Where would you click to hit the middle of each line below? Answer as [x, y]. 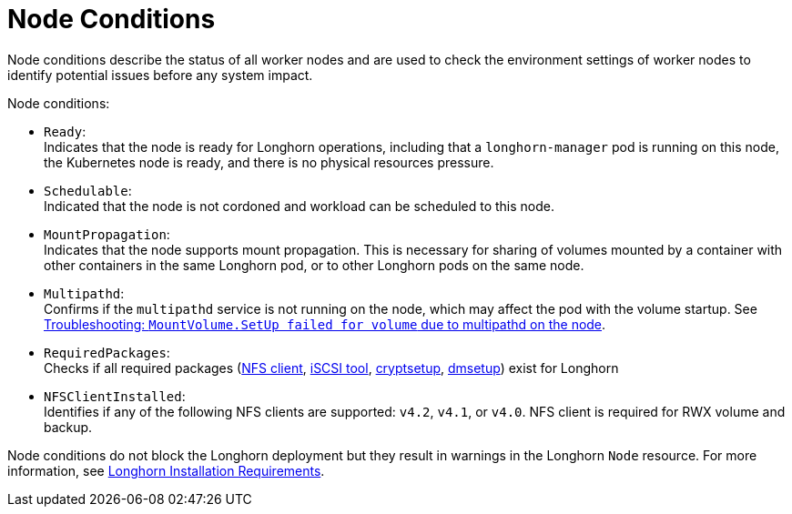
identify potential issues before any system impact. [160, 75]
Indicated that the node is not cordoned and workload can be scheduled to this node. [299, 206]
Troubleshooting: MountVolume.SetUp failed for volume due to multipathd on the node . [325, 324]
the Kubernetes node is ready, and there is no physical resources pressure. [269, 162]
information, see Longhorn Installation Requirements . [166, 470]
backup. [68, 427]
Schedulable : [88, 190]
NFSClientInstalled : [115, 396]
